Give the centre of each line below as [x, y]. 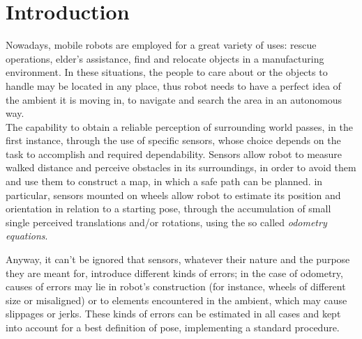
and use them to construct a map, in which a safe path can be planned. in [164, 181]
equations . [27, 236]
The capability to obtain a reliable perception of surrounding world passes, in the [179, 126]
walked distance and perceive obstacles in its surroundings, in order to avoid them [181, 167]
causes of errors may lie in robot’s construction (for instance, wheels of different [176, 286]
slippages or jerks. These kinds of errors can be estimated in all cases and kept [173, 314]
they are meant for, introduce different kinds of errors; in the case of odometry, [174, 273]
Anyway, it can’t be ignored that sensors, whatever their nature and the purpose [178, 259]
